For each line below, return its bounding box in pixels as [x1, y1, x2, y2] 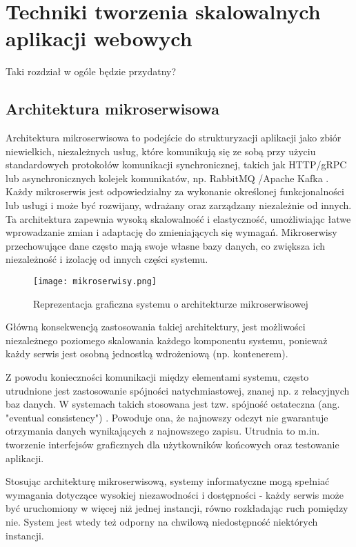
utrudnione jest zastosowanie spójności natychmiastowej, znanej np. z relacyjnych [6, 383, 350, 397]
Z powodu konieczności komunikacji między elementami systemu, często [6, 370, 309, 384]
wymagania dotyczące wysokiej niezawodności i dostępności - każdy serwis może [6, 487, 344, 501]
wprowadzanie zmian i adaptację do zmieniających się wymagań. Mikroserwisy [6, 225, 337, 239]
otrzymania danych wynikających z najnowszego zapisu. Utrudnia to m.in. [6, 424, 320, 438]
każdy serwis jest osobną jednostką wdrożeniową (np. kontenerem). [6, 346, 288, 361]
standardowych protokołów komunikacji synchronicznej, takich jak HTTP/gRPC [6, 157, 347, 172]
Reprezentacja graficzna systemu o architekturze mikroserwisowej [33, 296, 308, 310]
